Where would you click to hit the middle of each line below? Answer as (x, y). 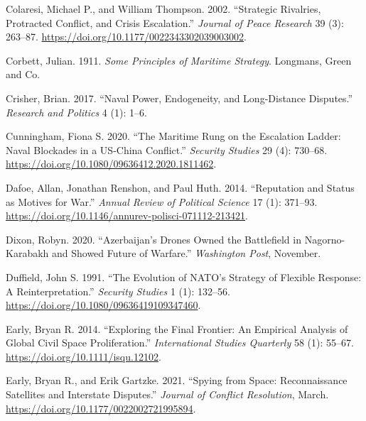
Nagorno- (325, 239)
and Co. (23, 74)
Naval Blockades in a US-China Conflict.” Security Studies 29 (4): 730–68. (167, 149)
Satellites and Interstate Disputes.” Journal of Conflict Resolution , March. (167, 394)
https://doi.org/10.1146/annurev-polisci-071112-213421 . (127, 215)
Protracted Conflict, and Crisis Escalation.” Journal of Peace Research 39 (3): (175, 22)
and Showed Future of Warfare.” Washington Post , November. (187, 253)
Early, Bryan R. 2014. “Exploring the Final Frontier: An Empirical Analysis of (177, 328)
